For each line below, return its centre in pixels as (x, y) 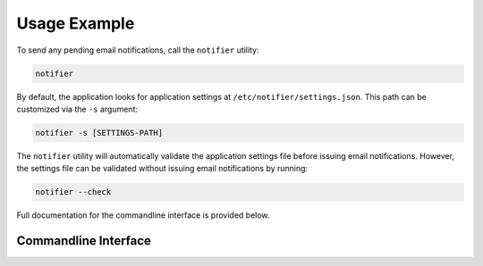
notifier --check (73, 192)
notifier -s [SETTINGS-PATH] (99, 133)
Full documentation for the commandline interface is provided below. (143, 215)
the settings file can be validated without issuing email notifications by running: (162, 169)
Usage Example (76, 23)
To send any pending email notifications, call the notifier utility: (138, 50)
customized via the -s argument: (77, 109)
